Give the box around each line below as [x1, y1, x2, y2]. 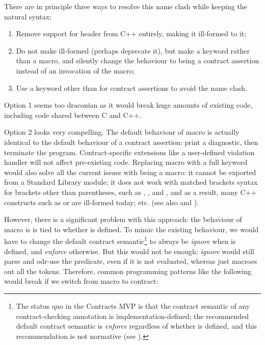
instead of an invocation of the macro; [16, 65, 135, 76]
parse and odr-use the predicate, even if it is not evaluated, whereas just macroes [4, 256, 257, 266]
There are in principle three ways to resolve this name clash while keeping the [4, 1, 247, 11]
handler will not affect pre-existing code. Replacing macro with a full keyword [4, 157, 248, 167]
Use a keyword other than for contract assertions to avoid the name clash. [16, 82, 248, 93]
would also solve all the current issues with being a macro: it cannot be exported [4, 166, 256, 177]
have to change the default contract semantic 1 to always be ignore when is [4, 234, 236, 246]
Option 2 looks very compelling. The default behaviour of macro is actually [4, 127, 240, 137]
